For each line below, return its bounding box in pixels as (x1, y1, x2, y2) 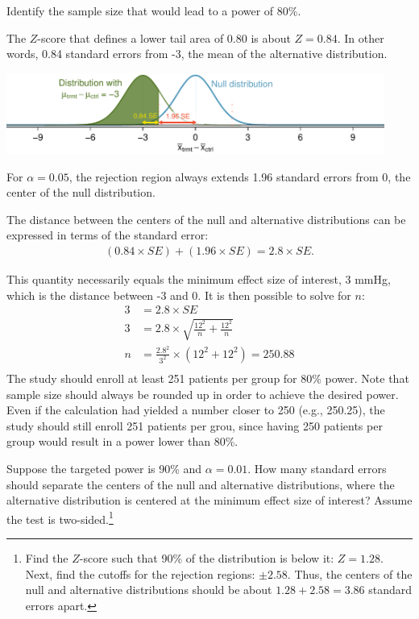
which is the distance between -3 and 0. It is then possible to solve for (6, 286, 351, 303)
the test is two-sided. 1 (6, 508, 114, 527)
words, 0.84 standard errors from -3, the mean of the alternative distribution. (6, 45, 388, 62)
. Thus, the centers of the (287, 565, 413, 582)
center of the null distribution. (6, 184, 156, 201)
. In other (337, 29, 384, 46)
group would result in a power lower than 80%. (6, 433, 239, 450)
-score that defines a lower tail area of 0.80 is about (37, 29, 291, 46)
